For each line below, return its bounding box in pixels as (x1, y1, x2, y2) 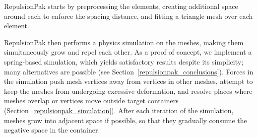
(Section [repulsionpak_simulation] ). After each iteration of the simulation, (4, 105, 234, 115)
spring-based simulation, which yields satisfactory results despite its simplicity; (4, 56, 244, 67)
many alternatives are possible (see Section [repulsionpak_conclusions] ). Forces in (4, 66, 254, 76)
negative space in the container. (4, 125, 100, 135)
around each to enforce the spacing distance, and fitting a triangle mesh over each (4, 10, 253, 21)
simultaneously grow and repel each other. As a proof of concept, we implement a (4, 47, 252, 57)
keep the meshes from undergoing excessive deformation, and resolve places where (4, 85, 253, 96)
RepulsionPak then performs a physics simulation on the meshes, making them (4, 37, 244, 47)
